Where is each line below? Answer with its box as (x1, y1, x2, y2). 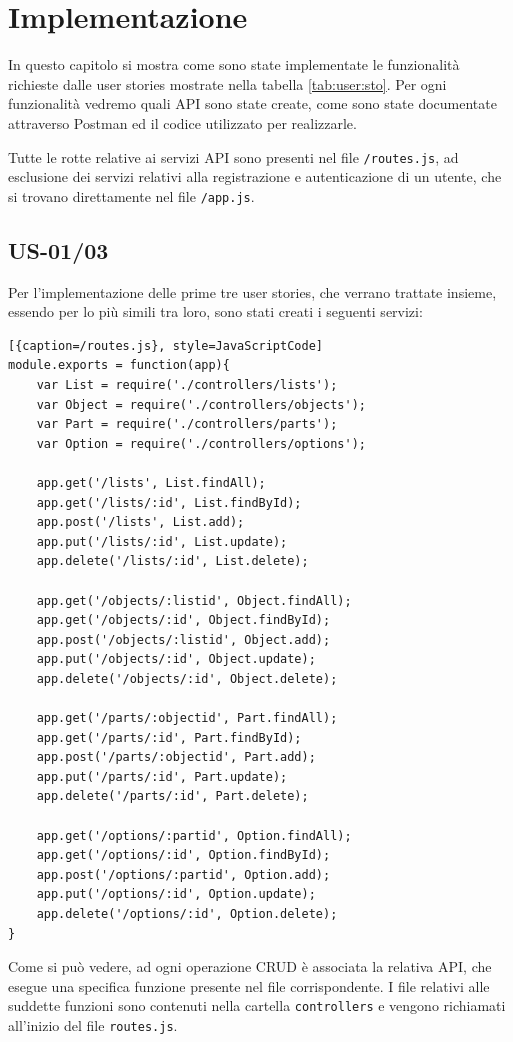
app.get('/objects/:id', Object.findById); (36, 613, 331, 628)
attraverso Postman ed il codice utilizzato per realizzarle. (8, 112, 357, 133)
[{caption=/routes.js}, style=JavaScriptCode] (8, 338, 323, 353)
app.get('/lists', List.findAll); (36, 475, 266, 490)
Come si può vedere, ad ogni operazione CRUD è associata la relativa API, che (8, 956, 492, 977)
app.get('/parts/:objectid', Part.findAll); (36, 711, 338, 726)
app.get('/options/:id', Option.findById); (36, 848, 331, 863)
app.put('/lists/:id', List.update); (36, 534, 288, 549)
